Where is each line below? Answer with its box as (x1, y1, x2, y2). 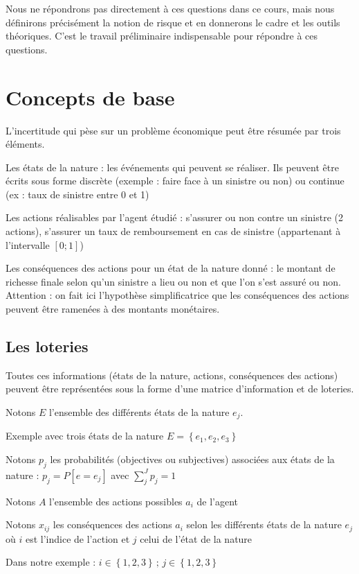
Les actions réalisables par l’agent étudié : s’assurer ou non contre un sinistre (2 (6, 210, 343, 225)
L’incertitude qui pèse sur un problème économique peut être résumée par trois (6, 123, 341, 137)
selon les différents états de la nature (186, 517, 342, 532)
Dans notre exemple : (6, 555, 96, 569)
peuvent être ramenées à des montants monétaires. (6, 302, 220, 316)
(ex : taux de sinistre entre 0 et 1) (6, 186, 149, 201)
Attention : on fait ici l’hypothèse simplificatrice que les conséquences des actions (6, 288, 349, 302)
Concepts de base (6, 82, 175, 111)
